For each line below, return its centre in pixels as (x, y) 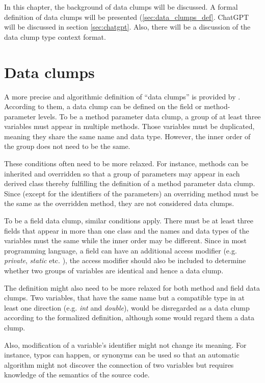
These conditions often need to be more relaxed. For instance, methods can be (126, 163)
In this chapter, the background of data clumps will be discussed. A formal (121, 7)
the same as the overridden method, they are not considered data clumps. (119, 203)
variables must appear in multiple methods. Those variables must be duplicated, (129, 126)
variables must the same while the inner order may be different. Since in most (126, 240)
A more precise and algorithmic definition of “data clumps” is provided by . (122, 96)
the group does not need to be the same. (67, 146)
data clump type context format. (55, 36)
